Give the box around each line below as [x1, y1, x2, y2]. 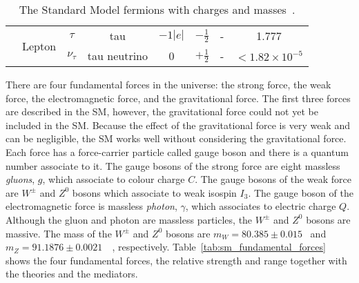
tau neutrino [87, 48, 148, 64]
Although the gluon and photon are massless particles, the [6, 212, 253, 226]
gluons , [6, 172, 35, 186]
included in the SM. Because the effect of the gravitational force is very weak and [6, 117, 350, 132]
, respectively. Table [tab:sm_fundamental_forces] [112, 240, 326, 254]
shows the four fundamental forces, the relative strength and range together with [6, 253, 347, 267]
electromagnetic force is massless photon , [6, 199, 177, 213]
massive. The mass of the [6, 226, 112, 240]
